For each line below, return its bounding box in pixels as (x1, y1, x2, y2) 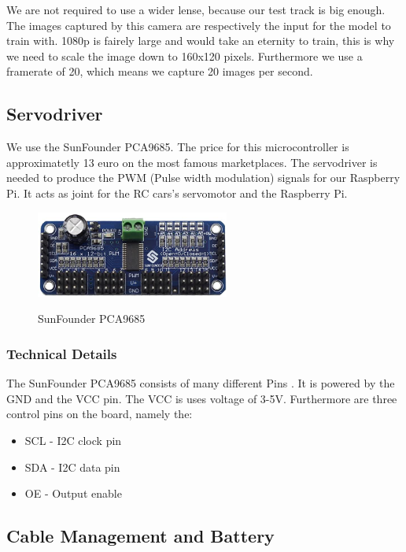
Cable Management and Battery (6, 524, 275, 548)
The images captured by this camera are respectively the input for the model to (6, 17, 391, 33)
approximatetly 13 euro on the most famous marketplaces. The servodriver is (6, 154, 378, 170)
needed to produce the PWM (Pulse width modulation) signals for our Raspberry (6, 169, 400, 186)
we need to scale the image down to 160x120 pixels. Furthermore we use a (6, 47, 363, 64)
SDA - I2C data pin (24, 458, 120, 475)
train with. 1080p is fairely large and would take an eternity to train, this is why (6, 32, 395, 49)
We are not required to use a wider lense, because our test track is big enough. (6, 2, 386, 17)
